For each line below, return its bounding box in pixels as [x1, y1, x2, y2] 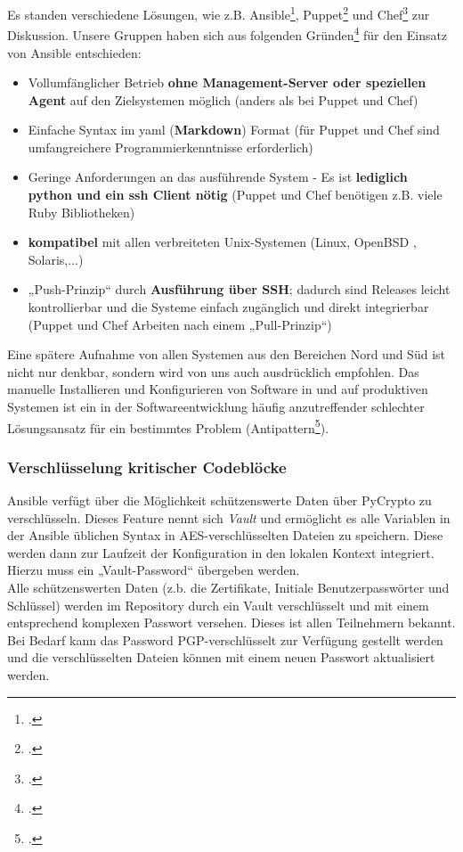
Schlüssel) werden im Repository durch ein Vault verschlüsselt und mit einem [7, 595, 429, 614]
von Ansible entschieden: [7, 43, 142, 61]
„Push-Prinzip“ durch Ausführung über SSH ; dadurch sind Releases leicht [28, 280, 451, 299]
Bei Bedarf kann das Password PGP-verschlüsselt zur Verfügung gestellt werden [7, 630, 443, 649]
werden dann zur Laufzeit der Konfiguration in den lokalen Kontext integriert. [7, 543, 435, 561]
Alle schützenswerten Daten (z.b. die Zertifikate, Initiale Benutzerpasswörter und [7, 578, 450, 597]
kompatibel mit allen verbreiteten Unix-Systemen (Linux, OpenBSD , [28, 233, 417, 251]
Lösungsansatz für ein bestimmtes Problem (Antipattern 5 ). [7, 415, 329, 437]
